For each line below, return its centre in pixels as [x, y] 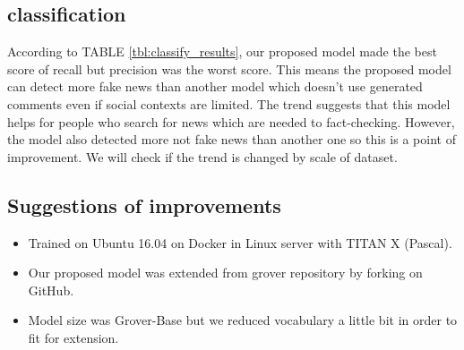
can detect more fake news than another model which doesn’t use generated [215, 86]
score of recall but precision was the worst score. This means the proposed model [229, 68]
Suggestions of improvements [144, 205]
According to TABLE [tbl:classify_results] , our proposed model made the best [222, 51]
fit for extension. [73, 337]
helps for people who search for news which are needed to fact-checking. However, [231, 121]
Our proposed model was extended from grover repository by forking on [225, 273]
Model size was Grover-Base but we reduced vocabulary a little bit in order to [243, 320]
